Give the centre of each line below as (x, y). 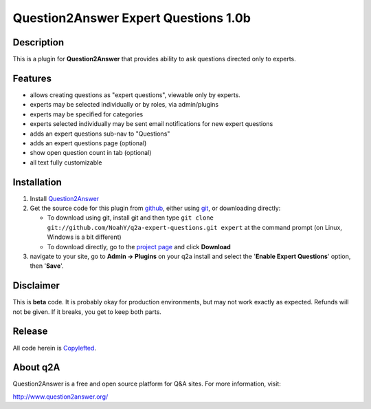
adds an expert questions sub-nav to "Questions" (100, 134)
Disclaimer (36, 286)
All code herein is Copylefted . (54, 348)
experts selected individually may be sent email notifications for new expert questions (151, 124)
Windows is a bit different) (84, 237)
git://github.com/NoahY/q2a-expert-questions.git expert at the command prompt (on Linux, (195, 227)
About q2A (36, 367)
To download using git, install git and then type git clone (131, 218)
